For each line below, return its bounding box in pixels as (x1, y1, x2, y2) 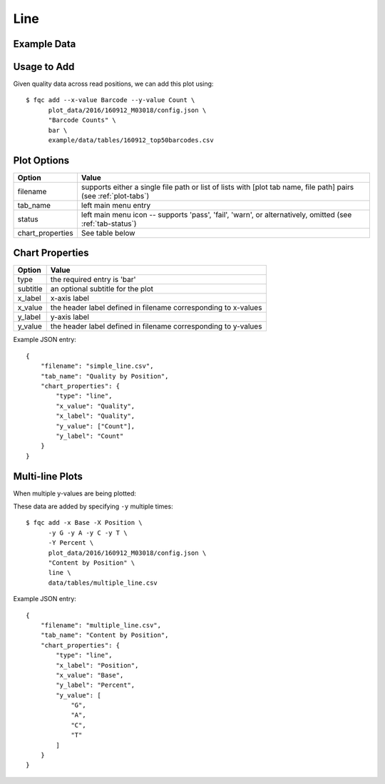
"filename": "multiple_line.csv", (40, 621, 162, 629)
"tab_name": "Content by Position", (40, 631, 169, 639)
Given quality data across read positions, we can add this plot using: (13, 79, 214, 89)
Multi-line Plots (13, 470, 83, 482)
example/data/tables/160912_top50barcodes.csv (48, 136, 214, 144)
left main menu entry (81, 200, 151, 210)
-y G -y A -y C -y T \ (48, 528, 128, 537)
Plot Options (13, 154, 70, 166)
